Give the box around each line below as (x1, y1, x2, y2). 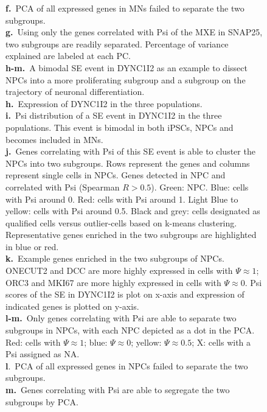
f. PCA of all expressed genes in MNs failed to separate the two (5, 2, 244, 14)
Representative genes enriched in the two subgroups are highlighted (5, 228, 257, 241)
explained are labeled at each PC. (5, 49, 131, 62)
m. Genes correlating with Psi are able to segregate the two (5, 383, 230, 396)
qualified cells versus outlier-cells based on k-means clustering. (5, 216, 237, 229)
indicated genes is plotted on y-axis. (5, 299, 139, 312)
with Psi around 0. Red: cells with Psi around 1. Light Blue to (5, 192, 238, 205)
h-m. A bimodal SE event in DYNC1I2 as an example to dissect (5, 61, 248, 74)
